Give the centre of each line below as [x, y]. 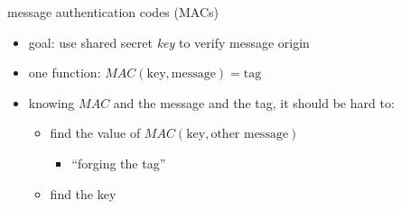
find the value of [95, 133]
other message [250, 135]
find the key [83, 193]
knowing [51, 102]
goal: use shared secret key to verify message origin [169, 42]
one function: [65, 73]
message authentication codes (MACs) [113, 12]
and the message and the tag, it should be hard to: [254, 102]
